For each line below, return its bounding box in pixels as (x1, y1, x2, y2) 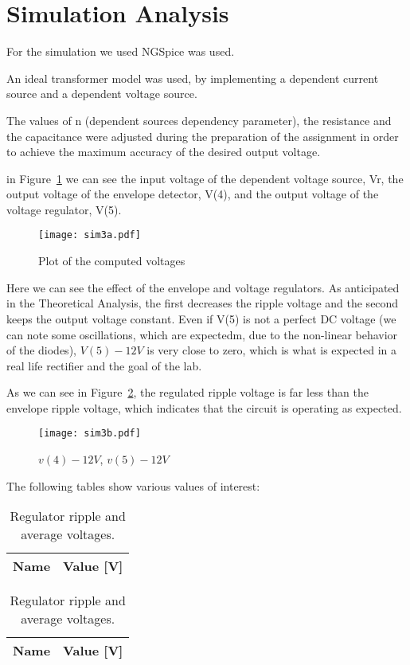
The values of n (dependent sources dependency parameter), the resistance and (6, 111, 392, 128)
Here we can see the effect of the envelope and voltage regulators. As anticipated (6, 279, 400, 295)
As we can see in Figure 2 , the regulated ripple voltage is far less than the (6, 384, 369, 401)
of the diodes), (6, 342, 76, 358)
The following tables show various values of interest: (6, 477, 260, 494)
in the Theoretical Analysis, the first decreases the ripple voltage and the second (6, 295, 399, 311)
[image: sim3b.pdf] (38, 428, 141, 440)
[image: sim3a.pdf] (38, 229, 141, 241)
